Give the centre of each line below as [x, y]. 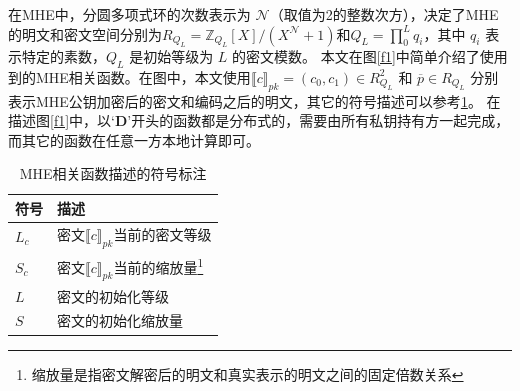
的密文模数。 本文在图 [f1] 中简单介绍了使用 [370, 56]
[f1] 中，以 [81, 120]
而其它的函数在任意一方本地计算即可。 [134, 139]
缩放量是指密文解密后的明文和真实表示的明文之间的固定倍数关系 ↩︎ [247, 373]
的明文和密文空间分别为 [85, 33]
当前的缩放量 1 [158, 265]
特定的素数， [63, 56]
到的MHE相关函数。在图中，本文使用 [129, 76]
